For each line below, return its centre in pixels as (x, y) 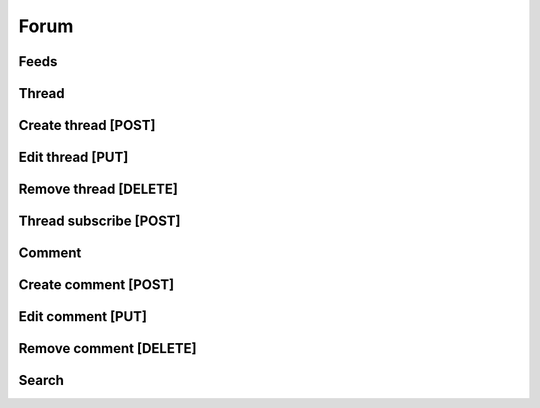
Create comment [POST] (96, 285)
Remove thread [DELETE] (98, 189)
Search (41, 380)
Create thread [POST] (87, 125)
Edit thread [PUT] (73, 157)
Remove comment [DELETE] (107, 348)
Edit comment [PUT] (82, 316)
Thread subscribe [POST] (99, 221)
